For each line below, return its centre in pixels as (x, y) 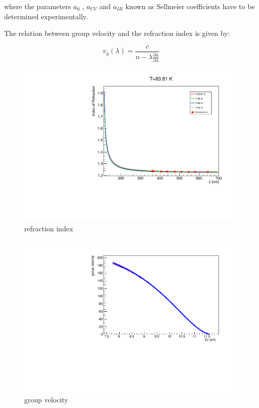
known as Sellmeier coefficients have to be (190, 6)
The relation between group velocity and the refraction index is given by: (117, 33)
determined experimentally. (46, 16)
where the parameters (38, 6)
